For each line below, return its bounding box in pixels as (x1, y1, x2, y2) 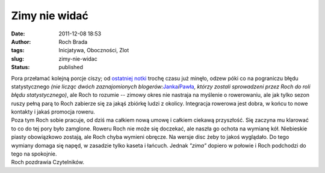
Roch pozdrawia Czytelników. (11, 159, 84, 166)
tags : (11, 47, 25, 54)
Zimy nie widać (11, 9, 88, 22)
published (58, 64, 84, 71)
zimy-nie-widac (58, 55, 97, 62)
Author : (11, 38, 31, 45)
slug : (11, 55, 24, 62)
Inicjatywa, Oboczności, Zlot (58, 47, 129, 54)
